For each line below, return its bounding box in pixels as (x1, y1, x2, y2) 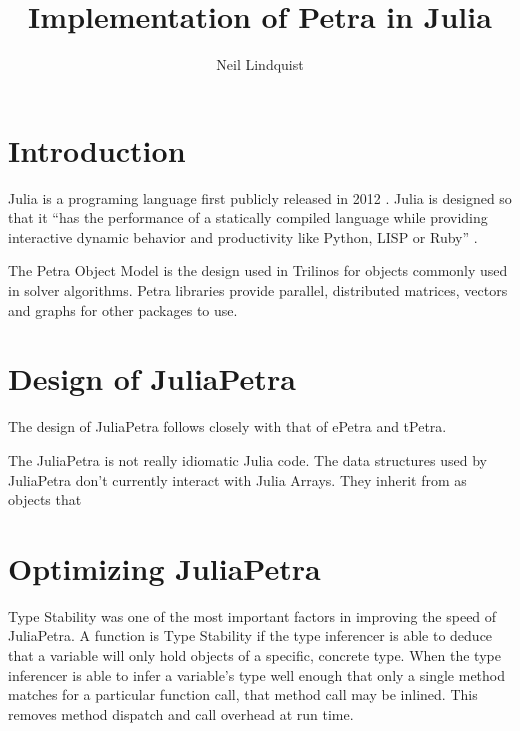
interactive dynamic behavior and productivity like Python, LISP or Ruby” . (8, 226, 478, 247)
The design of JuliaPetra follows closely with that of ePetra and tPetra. (8, 416, 447, 437)
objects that (8, 489, 82, 510)
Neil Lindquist (216, 54, 304, 75)
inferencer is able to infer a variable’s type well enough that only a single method (8, 664, 505, 685)
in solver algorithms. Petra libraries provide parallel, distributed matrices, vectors (8, 280, 508, 301)
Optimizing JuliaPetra (8, 547, 321, 588)
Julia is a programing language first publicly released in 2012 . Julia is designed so (8, 187, 512, 208)
